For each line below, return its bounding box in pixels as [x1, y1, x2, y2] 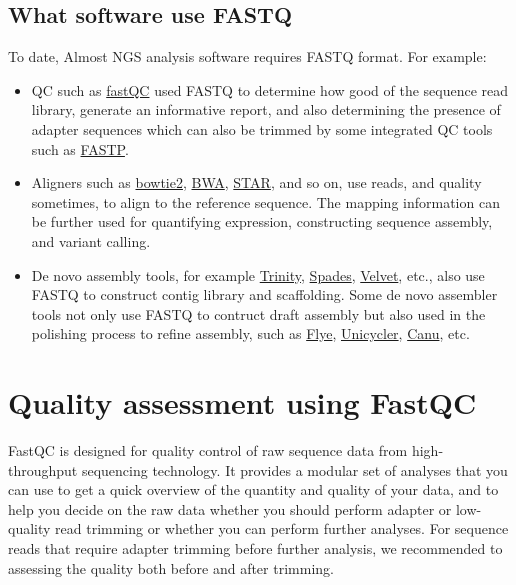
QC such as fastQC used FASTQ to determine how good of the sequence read [31, 79, 509, 100]
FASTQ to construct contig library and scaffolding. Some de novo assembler [31, 284, 498, 305]
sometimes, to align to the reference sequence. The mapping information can [31, 191, 500, 212]
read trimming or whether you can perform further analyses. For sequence [55, 518, 509, 539]
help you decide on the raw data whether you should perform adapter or [8, 498, 452, 519]
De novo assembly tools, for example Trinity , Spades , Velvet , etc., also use [31, 264, 485, 285]
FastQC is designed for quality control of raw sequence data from [8, 440, 408, 461]
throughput [8, 459, 78, 480]
